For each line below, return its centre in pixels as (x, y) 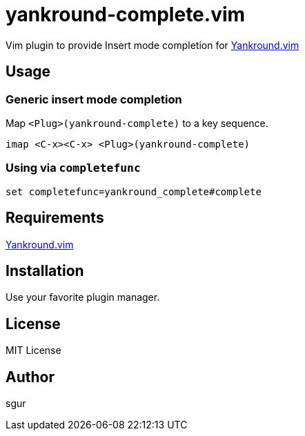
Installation (45, 270)
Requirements (55, 218)
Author (30, 377)
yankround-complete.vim (126, 14)
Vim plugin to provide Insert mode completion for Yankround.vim (152, 45)
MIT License (33, 350)
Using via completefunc (73, 168)
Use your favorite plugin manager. (83, 297)
